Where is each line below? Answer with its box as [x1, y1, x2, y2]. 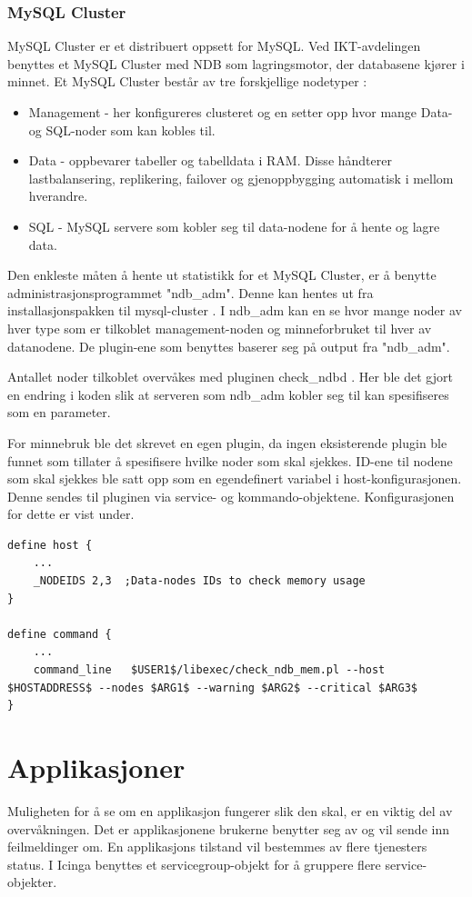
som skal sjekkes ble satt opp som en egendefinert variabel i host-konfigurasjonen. [7, 469, 462, 488]
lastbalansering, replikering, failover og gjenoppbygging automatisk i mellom [28, 168, 454, 187]
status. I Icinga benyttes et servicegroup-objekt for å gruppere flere [7, 854, 381, 873]
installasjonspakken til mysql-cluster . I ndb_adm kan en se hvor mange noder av [7, 301, 462, 320]
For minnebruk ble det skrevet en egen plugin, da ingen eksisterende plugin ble [7, 433, 447, 452]
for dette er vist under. [7, 504, 135, 523]
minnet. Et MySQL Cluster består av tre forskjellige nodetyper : [7, 72, 367, 91]
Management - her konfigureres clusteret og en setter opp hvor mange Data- [28, 103, 453, 121]
